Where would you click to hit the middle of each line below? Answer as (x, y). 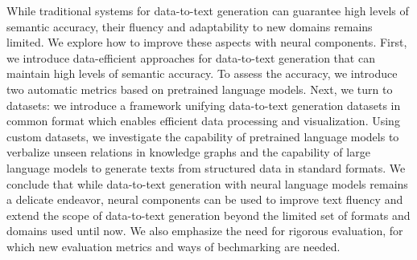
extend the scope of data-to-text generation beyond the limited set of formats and (208, 215)
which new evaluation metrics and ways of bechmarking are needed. (173, 246)
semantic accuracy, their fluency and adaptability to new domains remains (190, 26)
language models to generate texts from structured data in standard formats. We (206, 167)
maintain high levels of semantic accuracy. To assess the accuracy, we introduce (202, 73)
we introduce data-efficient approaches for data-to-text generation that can (191, 57)
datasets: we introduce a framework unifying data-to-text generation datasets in (204, 105)
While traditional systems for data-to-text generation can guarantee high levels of (208, 10)
